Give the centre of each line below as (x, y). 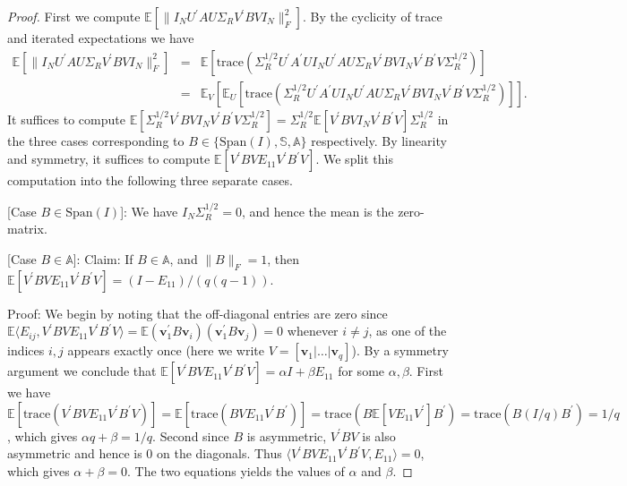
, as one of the (408, 331)
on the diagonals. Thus (219, 453)
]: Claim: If (103, 258)
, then (283, 258)
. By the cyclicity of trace (372, 16)
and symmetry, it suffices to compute (109, 159)
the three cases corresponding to (96, 140)
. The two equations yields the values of (236, 471)
